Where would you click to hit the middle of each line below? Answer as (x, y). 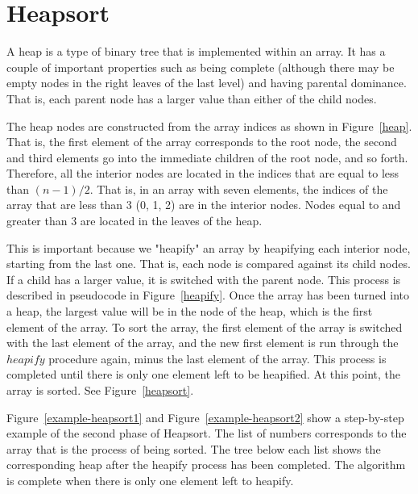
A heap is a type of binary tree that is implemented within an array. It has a (196, 51)
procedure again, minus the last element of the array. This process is (217, 358)
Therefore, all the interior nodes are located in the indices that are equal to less (203, 173)
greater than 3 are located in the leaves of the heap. (135, 221)
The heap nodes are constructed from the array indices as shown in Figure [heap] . (209, 126)
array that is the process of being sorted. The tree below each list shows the (194, 448)
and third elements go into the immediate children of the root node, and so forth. (207, 157)
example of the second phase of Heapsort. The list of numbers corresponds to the (207, 433)
